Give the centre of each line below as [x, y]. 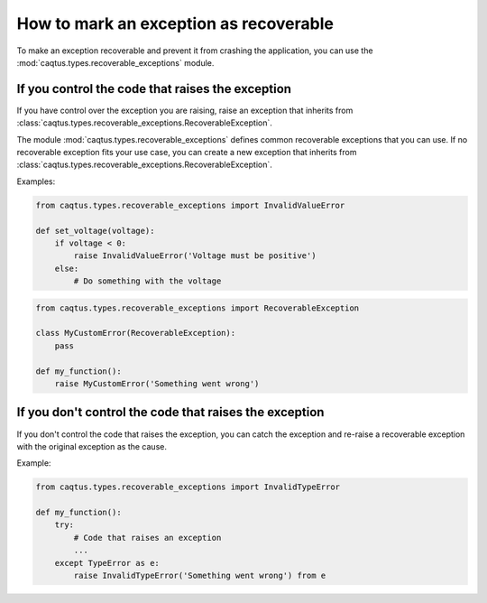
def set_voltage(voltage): [95, 231]
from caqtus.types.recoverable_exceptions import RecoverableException [198, 308]
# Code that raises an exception [147, 538]
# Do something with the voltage [147, 281]
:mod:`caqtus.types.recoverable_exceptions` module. [115, 62]
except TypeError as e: [107, 563]
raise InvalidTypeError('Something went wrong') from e [200, 576]
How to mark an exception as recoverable [175, 23]
